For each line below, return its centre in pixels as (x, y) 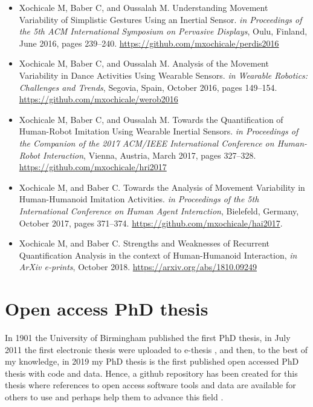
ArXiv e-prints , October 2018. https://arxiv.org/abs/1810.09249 (138, 267)
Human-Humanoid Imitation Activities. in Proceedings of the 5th (139, 199)
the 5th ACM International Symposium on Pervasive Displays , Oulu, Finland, (163, 31)
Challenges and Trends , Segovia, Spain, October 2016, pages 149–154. (148, 87)
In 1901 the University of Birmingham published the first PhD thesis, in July (148, 337)
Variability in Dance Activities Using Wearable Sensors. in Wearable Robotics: (163, 75)
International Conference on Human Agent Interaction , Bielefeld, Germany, (159, 210)
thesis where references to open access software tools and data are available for (150, 385)
